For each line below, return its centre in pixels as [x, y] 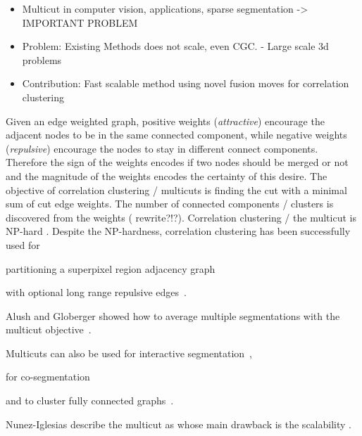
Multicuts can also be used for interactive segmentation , [129, 353]
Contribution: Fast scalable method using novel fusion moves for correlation [186, 83]
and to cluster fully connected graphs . [90, 400]
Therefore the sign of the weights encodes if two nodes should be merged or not [177, 162]
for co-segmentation [48, 377]
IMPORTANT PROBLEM [80, 22]
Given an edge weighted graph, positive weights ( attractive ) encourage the [165, 121]
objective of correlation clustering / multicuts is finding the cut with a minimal [176, 190]
